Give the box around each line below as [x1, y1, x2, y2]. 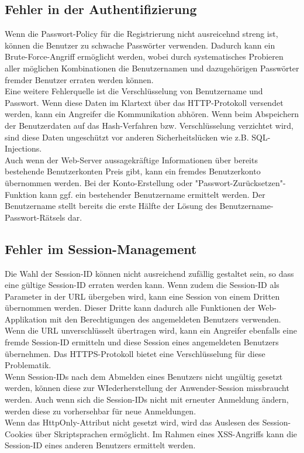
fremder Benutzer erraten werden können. [5, 73, 154, 85]
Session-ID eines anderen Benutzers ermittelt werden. [5, 439, 196, 451]
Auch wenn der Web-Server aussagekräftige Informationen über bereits [5, 153, 258, 166]
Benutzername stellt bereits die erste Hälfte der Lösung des [5, 200, 217, 212]
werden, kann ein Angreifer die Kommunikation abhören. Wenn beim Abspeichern [5, 108, 299, 120]
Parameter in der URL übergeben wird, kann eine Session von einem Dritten [5, 290, 280, 302]
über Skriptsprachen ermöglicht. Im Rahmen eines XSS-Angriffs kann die [35, 427, 298, 440]
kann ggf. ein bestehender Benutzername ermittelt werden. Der [39, 188, 265, 200]
